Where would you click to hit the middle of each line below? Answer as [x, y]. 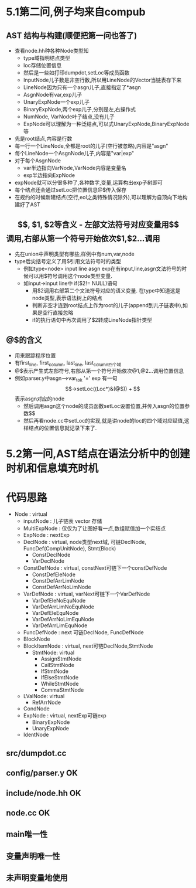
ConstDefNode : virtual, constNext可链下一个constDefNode [95, 568]
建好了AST [27, 205]
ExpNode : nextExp [47, 535]
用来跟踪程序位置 [35, 355]
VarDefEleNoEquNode [59, 601]
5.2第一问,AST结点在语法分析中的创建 [98, 454]
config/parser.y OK [42, 773]
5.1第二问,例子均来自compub [76, 12]
